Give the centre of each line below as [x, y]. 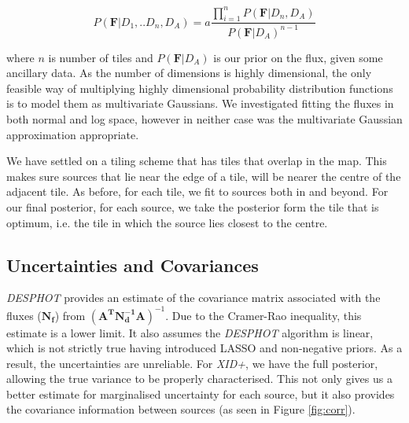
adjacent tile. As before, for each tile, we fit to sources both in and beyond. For [197, 191]
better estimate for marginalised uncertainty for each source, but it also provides [201, 394]
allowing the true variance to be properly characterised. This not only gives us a [199, 379]
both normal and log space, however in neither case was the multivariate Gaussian [204, 119]
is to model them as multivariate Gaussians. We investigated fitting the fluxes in [200, 103]
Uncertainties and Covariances [133, 265]
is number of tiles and [101, 57]
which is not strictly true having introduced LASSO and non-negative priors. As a [204, 348]
